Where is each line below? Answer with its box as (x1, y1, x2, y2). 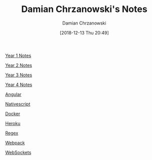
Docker (5, 110, 21, 116)
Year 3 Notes (5, 71, 33, 78)
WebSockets (5, 149, 32, 155)
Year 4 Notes (5, 81, 33, 87)
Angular (5, 91, 22, 97)
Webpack (5, 139, 25, 145)
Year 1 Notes (5, 52, 32, 58)
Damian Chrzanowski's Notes (21, 3, 147, 15)
